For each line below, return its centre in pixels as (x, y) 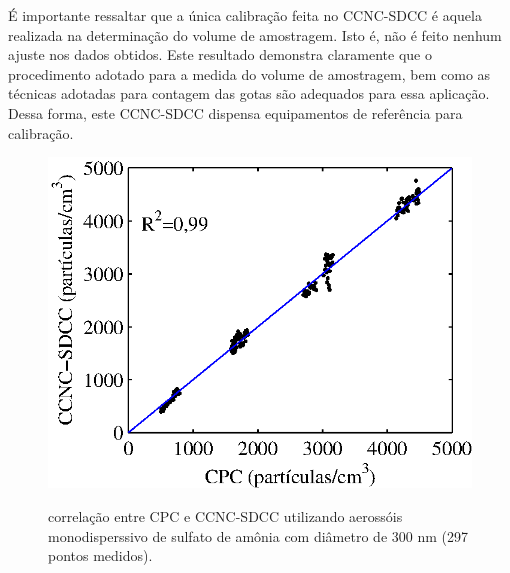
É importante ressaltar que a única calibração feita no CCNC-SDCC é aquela (245, 15)
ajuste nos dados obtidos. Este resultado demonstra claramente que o (220, 54)
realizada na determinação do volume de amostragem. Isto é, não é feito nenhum (255, 34)
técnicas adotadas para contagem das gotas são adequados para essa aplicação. (249, 93)
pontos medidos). (100, 555)
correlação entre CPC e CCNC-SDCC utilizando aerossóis (225, 515)
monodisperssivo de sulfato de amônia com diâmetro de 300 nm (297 (258, 535)
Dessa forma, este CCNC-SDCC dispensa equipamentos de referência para (235, 112)
